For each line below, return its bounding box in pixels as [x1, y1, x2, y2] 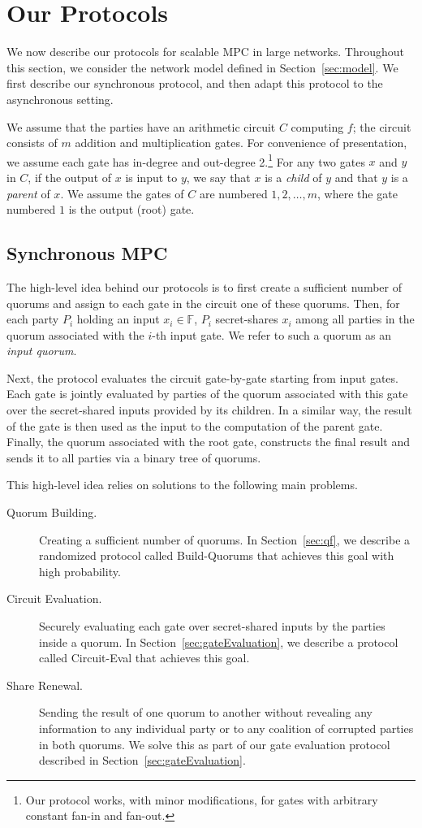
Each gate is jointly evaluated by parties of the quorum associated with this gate [6, 385, 408, 402]
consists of [6, 134, 58, 151]
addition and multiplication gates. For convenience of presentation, [75, 134, 407, 151]
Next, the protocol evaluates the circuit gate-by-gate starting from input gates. [6, 369, 398, 386]
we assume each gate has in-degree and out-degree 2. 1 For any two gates [6, 150, 365, 170]
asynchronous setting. [6, 90, 114, 107]
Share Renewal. [6, 676, 83, 693]
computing [291, 118, 344, 135]
